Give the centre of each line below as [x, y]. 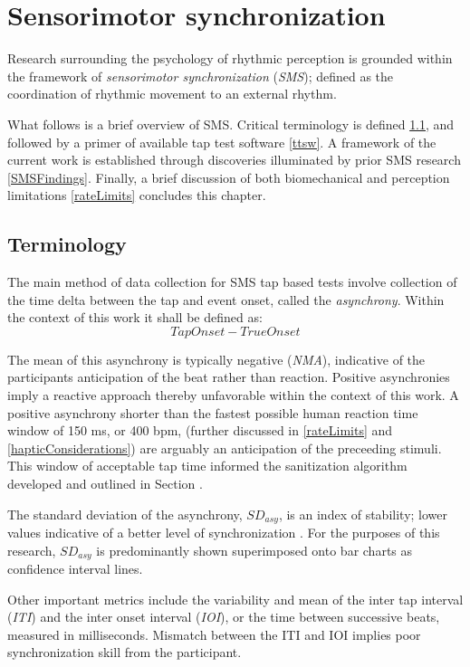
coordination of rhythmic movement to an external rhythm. [172, 94]
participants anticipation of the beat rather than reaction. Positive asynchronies [229, 377]
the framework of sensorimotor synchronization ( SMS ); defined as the [201, 76]
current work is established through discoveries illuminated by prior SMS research [234, 160]
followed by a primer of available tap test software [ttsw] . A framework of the [222, 142]
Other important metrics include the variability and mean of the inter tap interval [235, 599]
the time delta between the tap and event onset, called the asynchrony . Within [226, 299]
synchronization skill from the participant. [125, 652]
